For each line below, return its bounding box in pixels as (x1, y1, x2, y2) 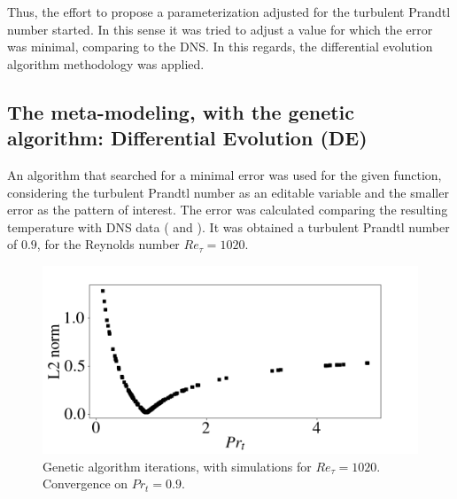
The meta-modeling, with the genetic (7, 97, 355, 125)
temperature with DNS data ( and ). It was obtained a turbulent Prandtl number (7, 217, 450, 236)
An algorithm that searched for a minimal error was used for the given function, (7, 165, 442, 183)
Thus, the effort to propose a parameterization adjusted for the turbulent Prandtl (7, 3, 451, 20)
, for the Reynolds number (36, 235, 180, 253)
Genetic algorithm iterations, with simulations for (43, 456, 312, 475)
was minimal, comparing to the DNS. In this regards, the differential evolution (7, 37, 433, 56)
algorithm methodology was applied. (7, 54, 205, 73)
